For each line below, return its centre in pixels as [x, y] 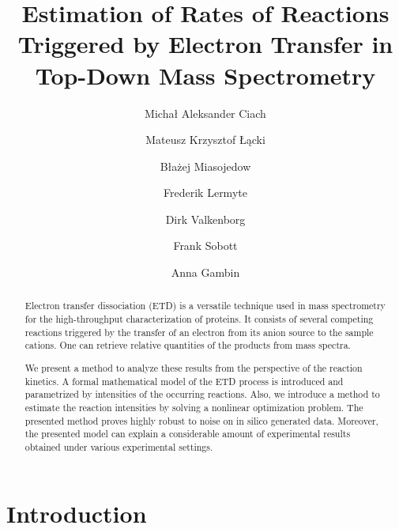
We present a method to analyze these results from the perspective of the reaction [194, 367]
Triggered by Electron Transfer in [205, 44]
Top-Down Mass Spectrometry [205, 75]
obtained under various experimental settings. [119, 446]
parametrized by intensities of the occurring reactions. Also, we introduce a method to [202, 394]
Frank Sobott [205, 246]
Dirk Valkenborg [205, 219]
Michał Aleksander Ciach [205, 113]
